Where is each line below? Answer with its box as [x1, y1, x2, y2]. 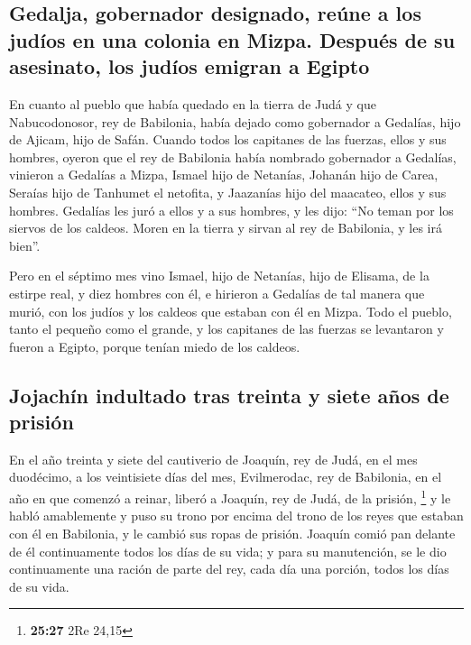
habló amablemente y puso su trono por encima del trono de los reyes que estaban [9, 506, 464, 525]
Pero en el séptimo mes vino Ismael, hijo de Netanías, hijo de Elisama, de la [9, 266, 429, 285]
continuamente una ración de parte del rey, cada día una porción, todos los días [9, 559, 449, 578]
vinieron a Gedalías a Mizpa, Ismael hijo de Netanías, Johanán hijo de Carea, [9, 165, 439, 184]
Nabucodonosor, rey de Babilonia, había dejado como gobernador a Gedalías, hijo [9, 112, 461, 131]
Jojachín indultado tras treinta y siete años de [9, 381, 449, 409]
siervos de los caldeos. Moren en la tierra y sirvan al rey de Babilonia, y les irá [9, 218, 443, 237]
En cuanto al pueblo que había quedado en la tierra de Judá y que [9, 94, 376, 113]
